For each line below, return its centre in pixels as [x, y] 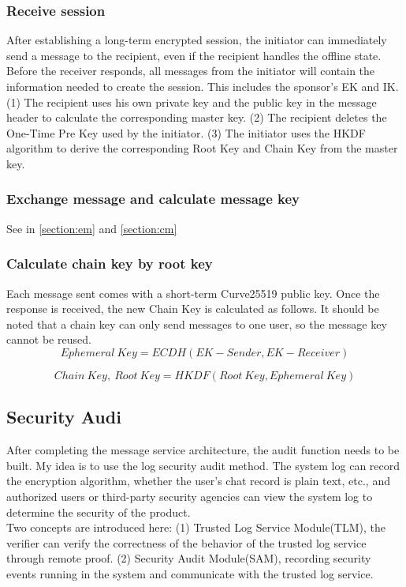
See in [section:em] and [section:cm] [92, 228]
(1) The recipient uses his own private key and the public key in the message [192, 102]
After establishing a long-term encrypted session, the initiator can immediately [197, 40]
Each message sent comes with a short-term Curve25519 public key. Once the [193, 293]
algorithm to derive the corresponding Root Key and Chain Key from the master [202, 148]
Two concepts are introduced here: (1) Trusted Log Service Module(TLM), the [196, 527]
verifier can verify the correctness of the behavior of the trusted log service [186, 542]
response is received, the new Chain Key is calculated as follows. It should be [193, 309]
